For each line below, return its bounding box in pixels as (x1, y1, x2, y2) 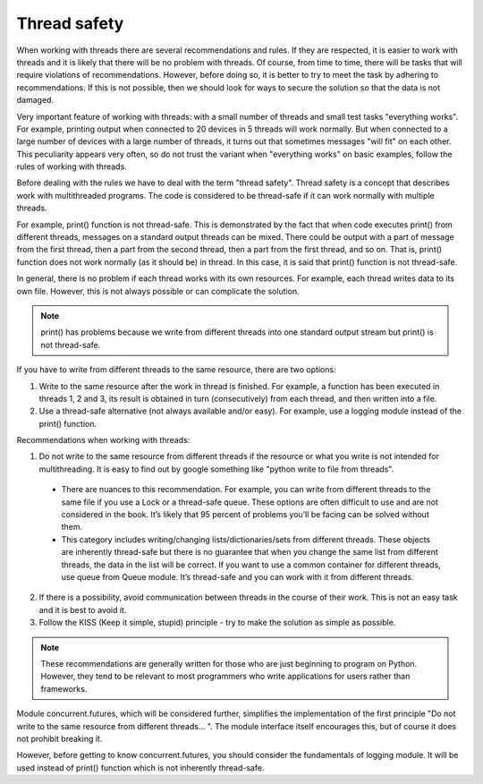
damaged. (16, 95, 54, 106)
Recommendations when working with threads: (16, 435, 191, 446)
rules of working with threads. (16, 161, 127, 172)
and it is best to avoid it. (38, 604, 127, 615)
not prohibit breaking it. (16, 733, 103, 744)
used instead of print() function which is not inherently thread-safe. (16, 762, 265, 773)
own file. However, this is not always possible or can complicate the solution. (16, 285, 300, 296)
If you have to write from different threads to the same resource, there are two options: (16, 364, 336, 375)
